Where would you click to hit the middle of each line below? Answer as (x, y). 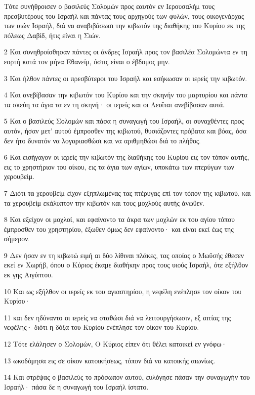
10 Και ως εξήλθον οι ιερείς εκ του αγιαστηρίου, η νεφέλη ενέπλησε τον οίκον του (123, 291)
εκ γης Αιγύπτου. (29, 275)
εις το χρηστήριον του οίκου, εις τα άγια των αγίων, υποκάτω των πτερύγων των (119, 166)
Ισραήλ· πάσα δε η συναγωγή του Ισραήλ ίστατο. (76, 386)
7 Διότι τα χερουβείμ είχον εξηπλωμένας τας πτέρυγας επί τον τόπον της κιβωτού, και (127, 193)
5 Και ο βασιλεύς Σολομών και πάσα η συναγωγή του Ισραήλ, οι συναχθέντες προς (124, 121)
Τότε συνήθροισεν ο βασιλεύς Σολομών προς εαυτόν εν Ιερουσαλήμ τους (109, 6)
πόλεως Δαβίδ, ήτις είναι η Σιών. (52, 35)
